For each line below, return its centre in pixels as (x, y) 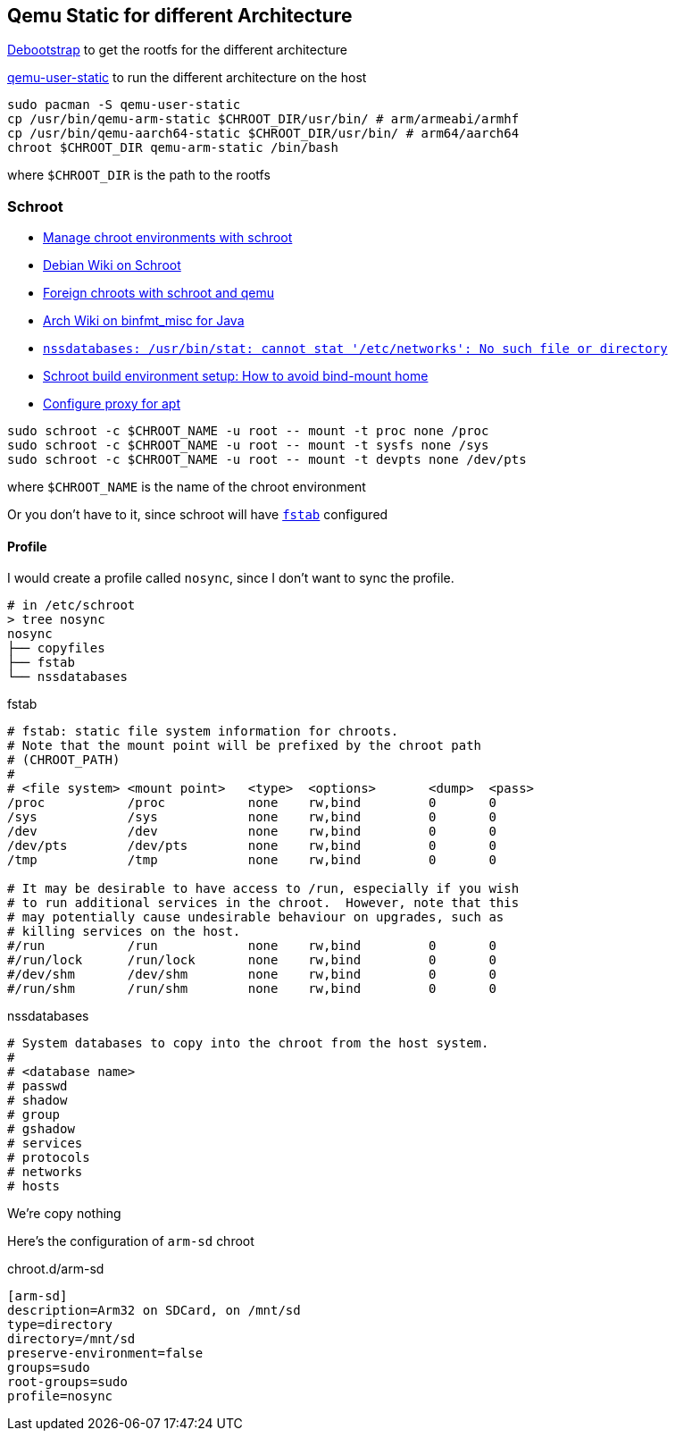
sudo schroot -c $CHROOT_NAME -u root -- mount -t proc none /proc (248, 431)
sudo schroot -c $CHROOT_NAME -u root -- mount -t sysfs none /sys (248, 446)
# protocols (49, 1158)
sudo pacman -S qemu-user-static (124, 105)
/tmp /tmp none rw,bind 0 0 (252, 860)
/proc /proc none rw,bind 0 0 (252, 803)
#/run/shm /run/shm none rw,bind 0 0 (252, 989)
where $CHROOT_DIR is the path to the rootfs (139, 175)
